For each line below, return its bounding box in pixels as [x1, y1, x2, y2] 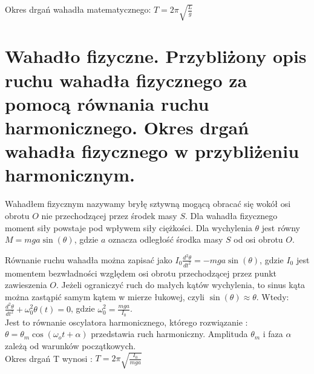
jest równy [261, 221, 300, 234]
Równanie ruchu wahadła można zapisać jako [5, 253, 172, 266]
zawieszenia [5, 278, 47, 291]
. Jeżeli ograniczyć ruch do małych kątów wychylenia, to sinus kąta [56, 278, 306, 291]
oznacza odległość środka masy [108, 233, 223, 246]
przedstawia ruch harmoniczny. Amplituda [91, 327, 248, 340]
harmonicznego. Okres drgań [5, 115, 249, 139]
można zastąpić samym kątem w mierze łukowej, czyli [5, 290, 204, 303]
